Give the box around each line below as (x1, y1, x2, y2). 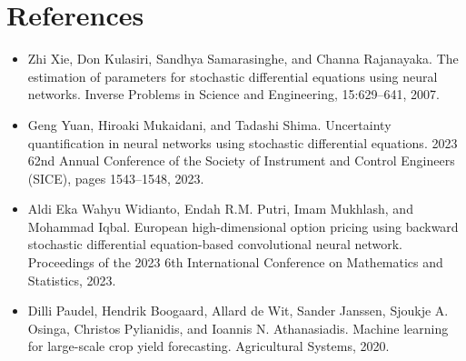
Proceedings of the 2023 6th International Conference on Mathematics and (27, 253, 443, 272)
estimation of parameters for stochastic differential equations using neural (27, 66, 438, 85)
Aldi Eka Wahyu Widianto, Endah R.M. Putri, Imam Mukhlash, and (27, 199, 413, 218)
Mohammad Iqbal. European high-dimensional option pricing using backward (27, 216, 459, 236)
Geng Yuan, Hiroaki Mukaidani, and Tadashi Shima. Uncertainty (27, 115, 392, 134)
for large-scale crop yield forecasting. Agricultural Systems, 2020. (27, 336, 390, 356)
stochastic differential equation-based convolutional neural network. (27, 235, 402, 254)
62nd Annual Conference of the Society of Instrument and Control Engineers (27, 151, 455, 170)
